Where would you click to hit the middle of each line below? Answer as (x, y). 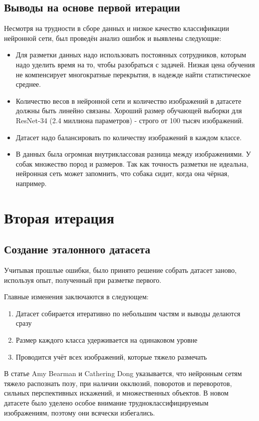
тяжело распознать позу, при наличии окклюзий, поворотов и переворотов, (118, 383)
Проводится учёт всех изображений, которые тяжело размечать (111, 356)
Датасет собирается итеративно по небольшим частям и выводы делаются (128, 313)
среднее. (28, 84)
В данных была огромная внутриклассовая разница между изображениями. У (133, 154)
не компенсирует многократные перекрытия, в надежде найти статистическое (133, 74)
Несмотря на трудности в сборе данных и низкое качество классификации (117, 28)
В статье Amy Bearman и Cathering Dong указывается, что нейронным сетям (123, 373)
